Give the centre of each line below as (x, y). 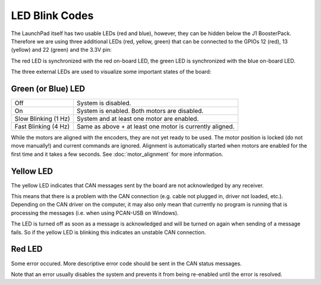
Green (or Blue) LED (48, 88)
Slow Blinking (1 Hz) (43, 119)
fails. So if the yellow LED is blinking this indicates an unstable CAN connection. (108, 232)
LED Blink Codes (52, 15)
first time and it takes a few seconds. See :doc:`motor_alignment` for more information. (117, 154)
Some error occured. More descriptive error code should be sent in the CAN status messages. (126, 263)
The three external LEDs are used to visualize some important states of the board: (111, 72)
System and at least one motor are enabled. (138, 119)
